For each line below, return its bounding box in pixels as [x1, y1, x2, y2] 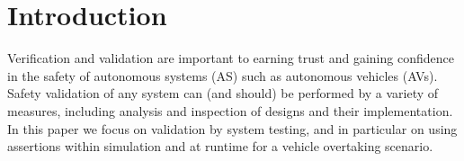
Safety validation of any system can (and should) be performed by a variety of [7, 84, 439, 103]
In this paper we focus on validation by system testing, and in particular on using [7, 119, 458, 138]
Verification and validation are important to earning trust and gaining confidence [7, 49, 454, 67]
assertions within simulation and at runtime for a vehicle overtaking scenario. [7, 137, 433, 156]
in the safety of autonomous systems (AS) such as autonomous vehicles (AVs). [7, 66, 438, 85]
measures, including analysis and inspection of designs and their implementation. [7, 101, 453, 120]
